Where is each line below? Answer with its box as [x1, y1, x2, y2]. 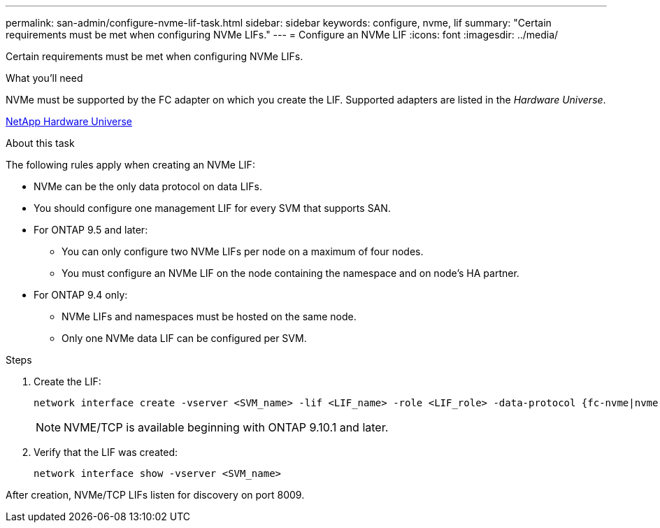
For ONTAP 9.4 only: [34, 289, 128, 301]
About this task [6, 137, 75, 149]
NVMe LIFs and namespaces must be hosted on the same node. [62, 311, 357, 322]
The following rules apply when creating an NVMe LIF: [6, 159, 255, 171]
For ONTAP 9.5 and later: [34, 224, 148, 236]
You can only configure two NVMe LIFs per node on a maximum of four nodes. [62, 245, 424, 257]
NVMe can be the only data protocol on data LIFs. [34, 180, 263, 192]
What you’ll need [6, 72, 83, 84]
